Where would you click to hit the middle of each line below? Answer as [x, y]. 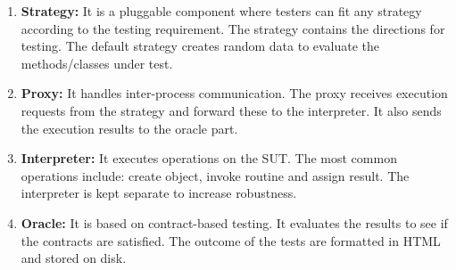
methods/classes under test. [97, 63]
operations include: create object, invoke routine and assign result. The [215, 175]
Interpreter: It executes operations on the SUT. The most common [209, 158]
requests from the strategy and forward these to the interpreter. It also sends [231, 110]
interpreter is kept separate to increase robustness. [159, 193]
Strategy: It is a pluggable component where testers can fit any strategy [221, 11]
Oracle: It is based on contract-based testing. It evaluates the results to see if [234, 222]
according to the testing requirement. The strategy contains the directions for [233, 28]
